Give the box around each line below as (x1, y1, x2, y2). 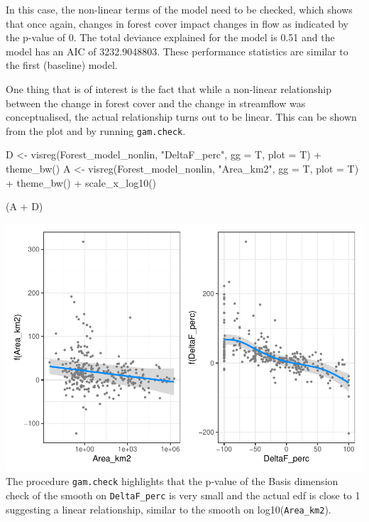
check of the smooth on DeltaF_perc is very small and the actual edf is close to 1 (6, 487, 360, 502)
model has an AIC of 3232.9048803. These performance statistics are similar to (6, 43, 348, 58)
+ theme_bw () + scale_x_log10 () (6, 175, 157, 190)
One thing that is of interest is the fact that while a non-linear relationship (6, 81, 331, 96)
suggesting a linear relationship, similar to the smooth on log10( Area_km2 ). (6, 501, 331, 516)
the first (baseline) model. (6, 58, 118, 72)
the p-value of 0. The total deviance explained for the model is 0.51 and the (6, 30, 335, 45)
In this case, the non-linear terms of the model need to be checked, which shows (6, 2, 353, 16)
